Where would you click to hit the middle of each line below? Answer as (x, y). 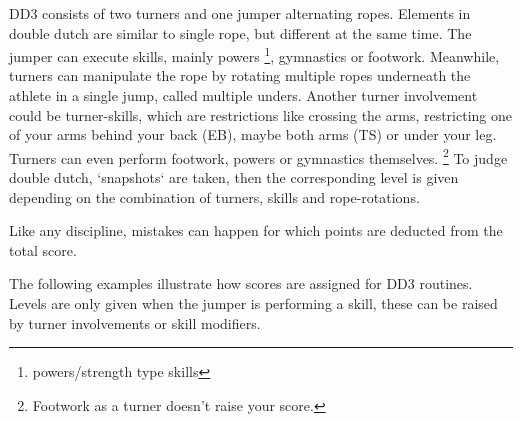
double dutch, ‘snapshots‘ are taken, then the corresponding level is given (234, 177)
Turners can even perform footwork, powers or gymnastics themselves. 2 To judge (258, 156)
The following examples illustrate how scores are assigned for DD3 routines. (241, 283)
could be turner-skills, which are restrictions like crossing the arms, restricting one (261, 114)
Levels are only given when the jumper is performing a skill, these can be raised (253, 303)
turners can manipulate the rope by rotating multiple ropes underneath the (240, 75)
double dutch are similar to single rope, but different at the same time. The (240, 32)
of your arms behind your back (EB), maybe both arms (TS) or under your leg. (253, 134)
